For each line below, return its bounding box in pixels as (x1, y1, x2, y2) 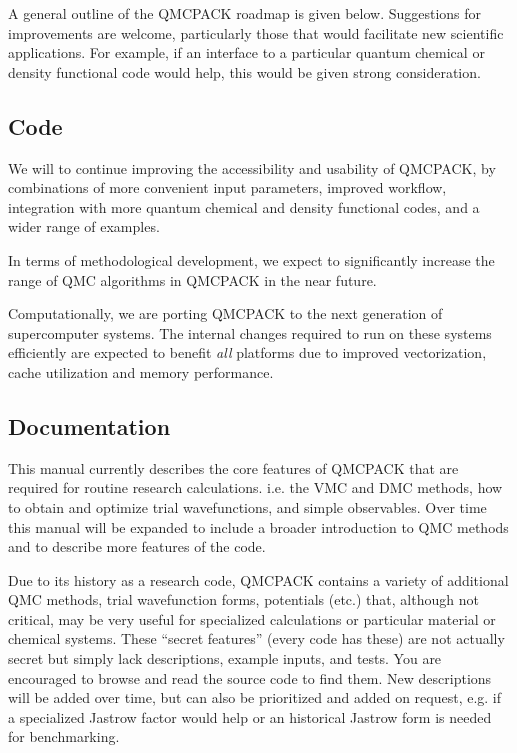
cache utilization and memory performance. (8, 361, 274, 382)
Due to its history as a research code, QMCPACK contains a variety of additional (8, 569, 509, 590)
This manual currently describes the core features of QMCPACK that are (8, 457, 459, 478)
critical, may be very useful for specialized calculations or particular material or (8, 608, 496, 629)
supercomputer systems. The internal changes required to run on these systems (8, 322, 492, 343)
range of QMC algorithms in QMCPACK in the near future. (8, 269, 377, 290)
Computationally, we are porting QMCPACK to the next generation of (8, 303, 443, 324)
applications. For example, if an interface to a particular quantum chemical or (8, 42, 485, 63)
